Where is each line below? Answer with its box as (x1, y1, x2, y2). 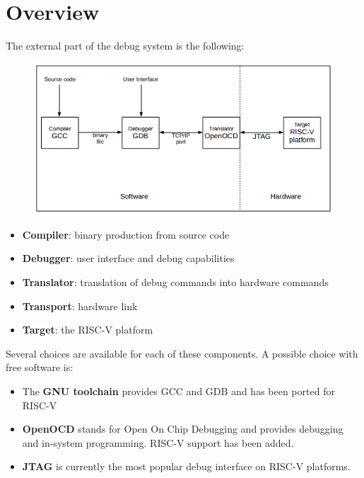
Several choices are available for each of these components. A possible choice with (6, 346, 358, 360)
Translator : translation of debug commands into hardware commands (22, 275, 329, 290)
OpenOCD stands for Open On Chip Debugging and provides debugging (22, 421, 344, 436)
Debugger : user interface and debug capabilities (22, 251, 235, 266)
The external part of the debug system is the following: (6, 38, 245, 53)
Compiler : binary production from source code (22, 227, 230, 241)
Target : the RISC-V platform (22, 322, 153, 337)
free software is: (6, 360, 74, 375)
